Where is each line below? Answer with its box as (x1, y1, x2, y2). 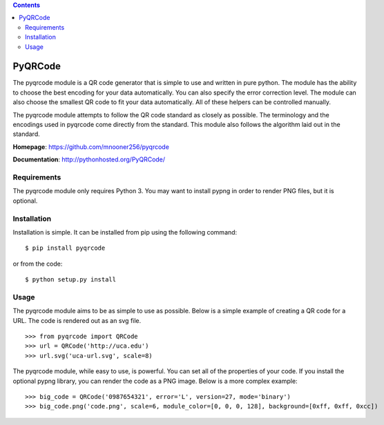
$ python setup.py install (25, 276, 117, 284)
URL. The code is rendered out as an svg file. (12, 316, 142, 324)
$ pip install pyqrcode (25, 244, 106, 252)
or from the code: (12, 259, 63, 268)
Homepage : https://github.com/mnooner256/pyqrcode (12, 142, 169, 151)
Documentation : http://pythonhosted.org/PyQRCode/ (12, 155, 166, 164)
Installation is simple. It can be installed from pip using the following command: (12, 228, 238, 236)
